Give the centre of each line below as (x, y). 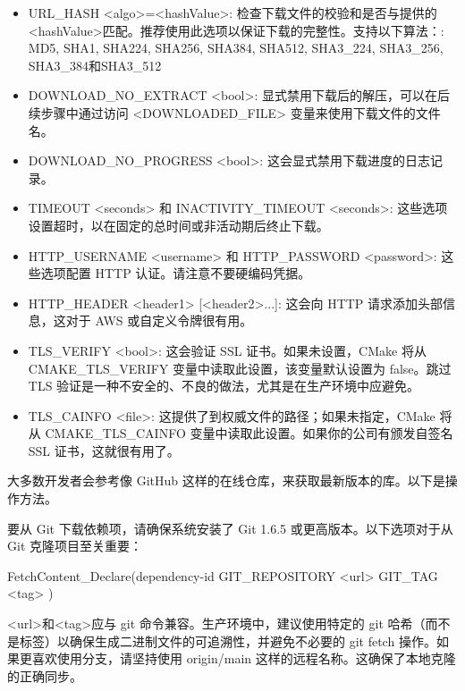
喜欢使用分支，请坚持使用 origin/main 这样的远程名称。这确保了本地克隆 (244, 658)
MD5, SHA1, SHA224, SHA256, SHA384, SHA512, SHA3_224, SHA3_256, (236, 48)
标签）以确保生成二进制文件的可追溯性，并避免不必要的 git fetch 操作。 (228, 640)
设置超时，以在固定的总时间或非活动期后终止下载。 (178, 225)
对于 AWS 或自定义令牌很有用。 (159, 320)
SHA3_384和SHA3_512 (95, 65)
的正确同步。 (45, 675)
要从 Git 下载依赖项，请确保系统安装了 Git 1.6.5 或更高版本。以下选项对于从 (230, 528)
